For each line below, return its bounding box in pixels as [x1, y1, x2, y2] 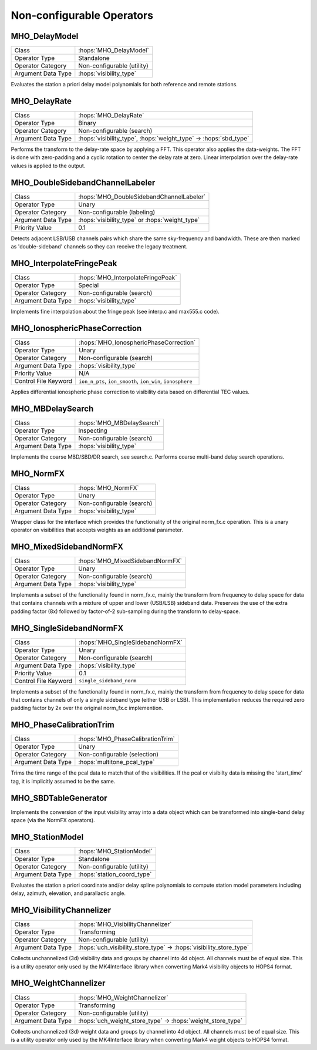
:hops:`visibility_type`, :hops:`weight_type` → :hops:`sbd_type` [78, 134, 249, 142]
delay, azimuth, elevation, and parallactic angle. [11, 890, 126, 897]
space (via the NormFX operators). [11, 817, 95, 824]
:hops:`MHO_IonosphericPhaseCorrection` [79, 338, 196, 346]
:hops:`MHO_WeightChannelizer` [78, 993, 168, 1001]
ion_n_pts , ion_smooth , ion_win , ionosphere [79, 376, 193, 385]
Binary [78, 119, 96, 127]
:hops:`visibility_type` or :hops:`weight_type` [78, 216, 200, 224]
